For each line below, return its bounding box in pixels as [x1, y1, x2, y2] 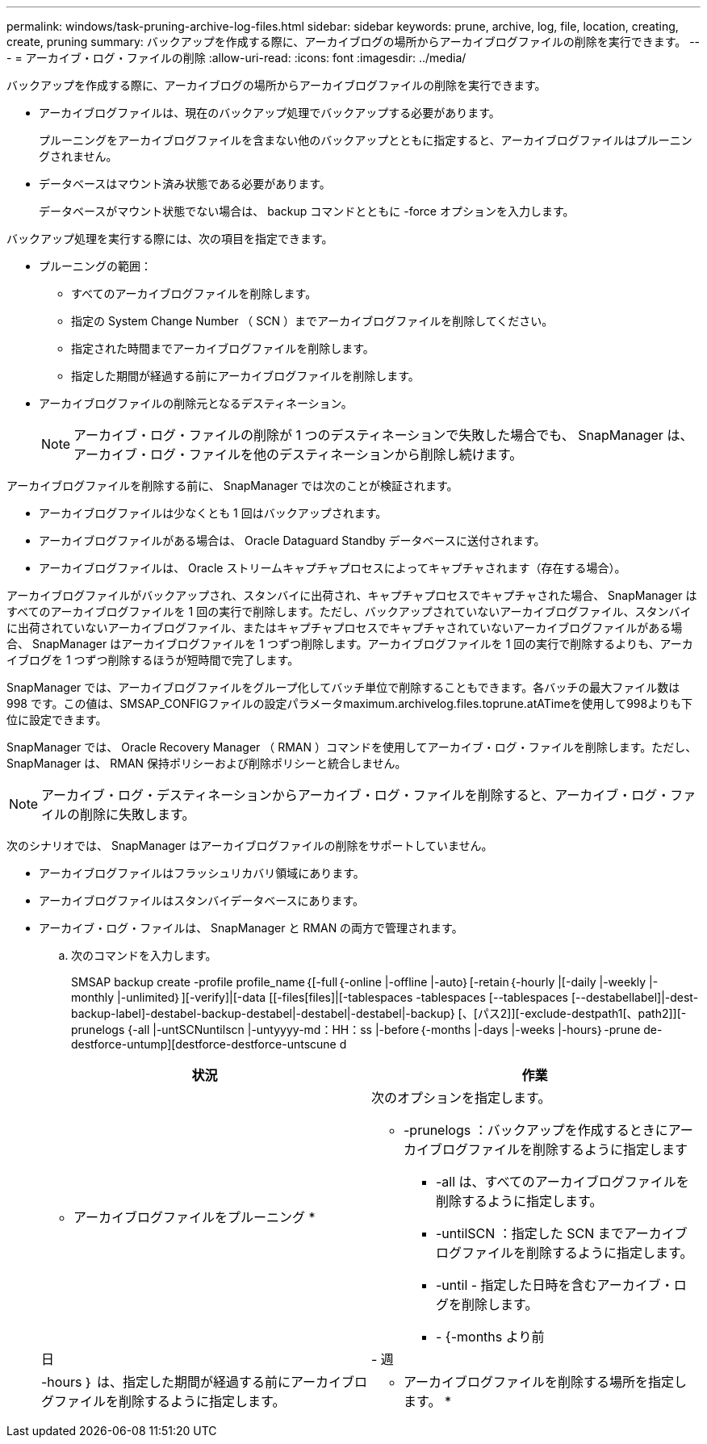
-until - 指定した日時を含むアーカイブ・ [436, 1277, 674, 1293]
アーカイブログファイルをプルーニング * [73, 1209, 316, 1225]
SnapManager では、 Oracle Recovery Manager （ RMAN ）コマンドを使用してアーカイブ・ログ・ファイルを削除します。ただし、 [6, 740, 697, 754]
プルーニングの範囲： [39, 259, 152, 273]
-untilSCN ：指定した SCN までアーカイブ [436, 1225, 688, 1241]
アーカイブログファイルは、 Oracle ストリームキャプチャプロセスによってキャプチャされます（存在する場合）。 [39, 561, 626, 575]
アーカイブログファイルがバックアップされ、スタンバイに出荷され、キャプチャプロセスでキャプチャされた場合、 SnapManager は [6, 588, 697, 602]
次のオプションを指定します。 [371, 1090, 551, 1106]
